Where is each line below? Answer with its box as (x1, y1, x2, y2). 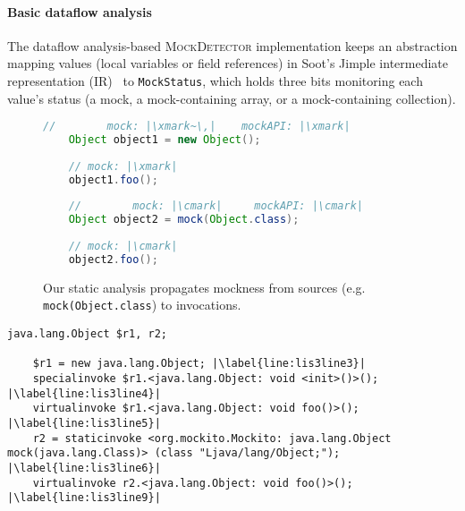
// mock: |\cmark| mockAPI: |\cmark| (68, 200, 363, 213)
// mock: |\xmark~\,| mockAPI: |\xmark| (43, 120, 351, 133)
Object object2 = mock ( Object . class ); (68, 213, 300, 226)
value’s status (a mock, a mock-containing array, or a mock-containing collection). (7, 89, 456, 107)
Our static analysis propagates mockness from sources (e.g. (43, 277, 366, 296)
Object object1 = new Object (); (68, 133, 261, 147)
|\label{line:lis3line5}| (7, 417, 161, 430)
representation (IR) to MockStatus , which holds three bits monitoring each (7, 71, 423, 89)
